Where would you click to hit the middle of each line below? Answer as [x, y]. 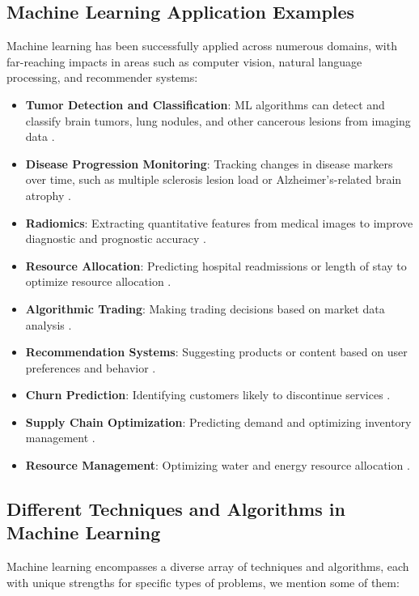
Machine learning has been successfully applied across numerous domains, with [202, 46]
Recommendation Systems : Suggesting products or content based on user [216, 352]
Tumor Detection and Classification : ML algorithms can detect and [205, 104]
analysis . [49, 324]
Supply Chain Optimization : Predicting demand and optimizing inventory [218, 421]
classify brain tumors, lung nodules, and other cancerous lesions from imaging [218, 120]
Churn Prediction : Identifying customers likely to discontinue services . [208, 395]
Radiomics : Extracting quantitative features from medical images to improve [219, 222]
